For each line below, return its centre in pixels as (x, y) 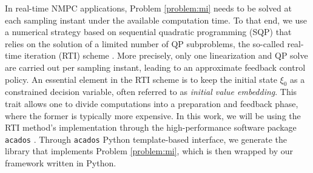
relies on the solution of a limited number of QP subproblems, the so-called (145, 43)
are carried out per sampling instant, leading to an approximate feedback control (155, 67)
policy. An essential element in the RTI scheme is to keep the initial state (141, 79)
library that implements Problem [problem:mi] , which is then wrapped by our (149, 151)
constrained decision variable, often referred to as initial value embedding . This (151, 92)
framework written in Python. (61, 162)
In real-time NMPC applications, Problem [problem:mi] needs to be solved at (148, 8)
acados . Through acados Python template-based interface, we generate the (146, 139)
